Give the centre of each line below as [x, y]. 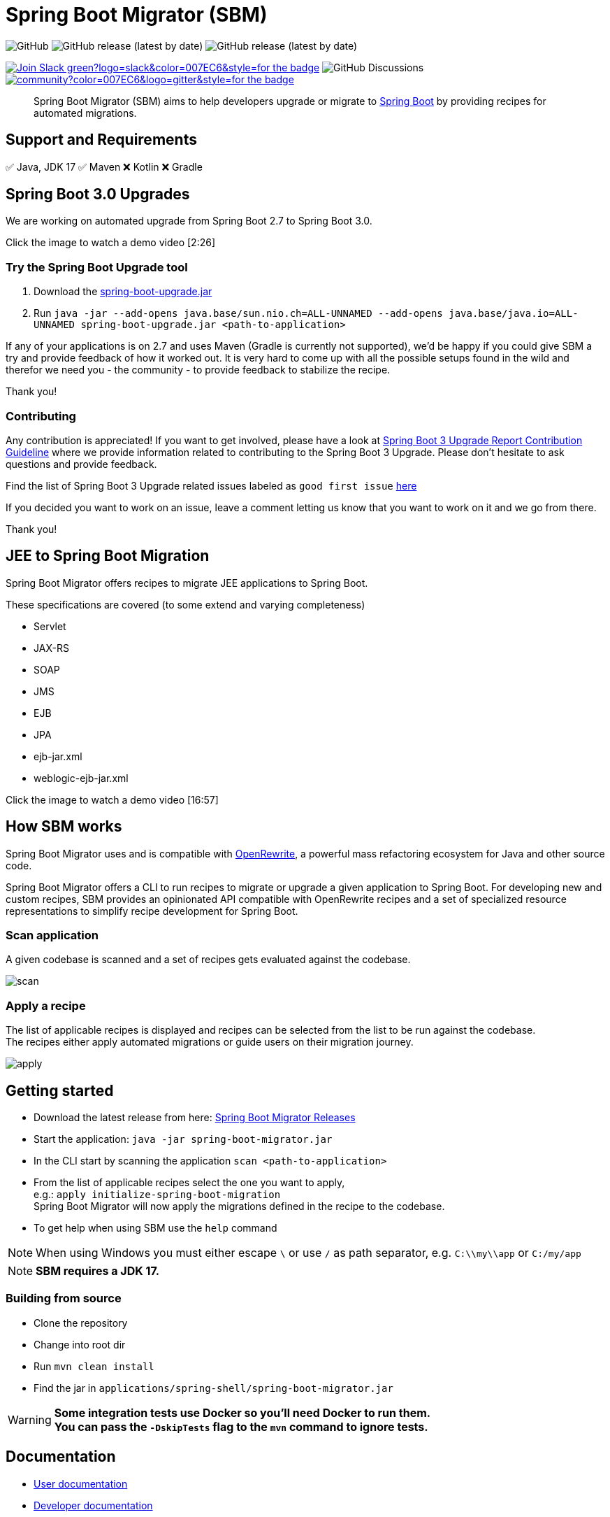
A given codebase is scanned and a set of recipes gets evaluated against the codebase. [208, 960]
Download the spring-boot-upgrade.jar [123, 292]
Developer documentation [93, 1505]
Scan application [52, 935]
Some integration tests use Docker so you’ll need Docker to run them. [242, 1412]
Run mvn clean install [94, 1366]
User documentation [81, 1483]
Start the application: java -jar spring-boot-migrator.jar [183, 1139]
